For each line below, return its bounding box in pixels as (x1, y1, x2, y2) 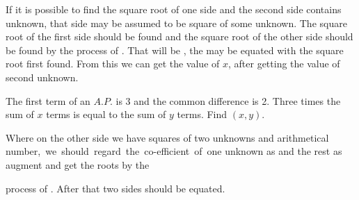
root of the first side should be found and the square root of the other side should (6, 29, 353, 44)
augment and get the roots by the (6, 157, 150, 172)
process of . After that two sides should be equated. (6, 181, 225, 195)
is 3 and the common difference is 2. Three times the (115, 93, 341, 108)
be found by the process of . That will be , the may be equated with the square (6, 42, 344, 57)
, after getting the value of (228, 56, 340, 71)
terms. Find (177, 107, 228, 122)
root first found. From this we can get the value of (6, 56, 220, 71)
